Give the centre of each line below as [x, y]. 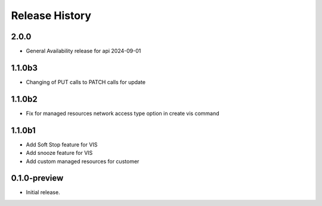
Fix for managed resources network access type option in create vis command [123, 113]
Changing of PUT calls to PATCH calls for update [86, 82]
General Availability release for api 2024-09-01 [83, 51]
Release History [51, 15]
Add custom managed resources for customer [83, 161]
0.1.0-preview [37, 178]
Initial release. [43, 192]
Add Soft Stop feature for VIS [62, 144]
